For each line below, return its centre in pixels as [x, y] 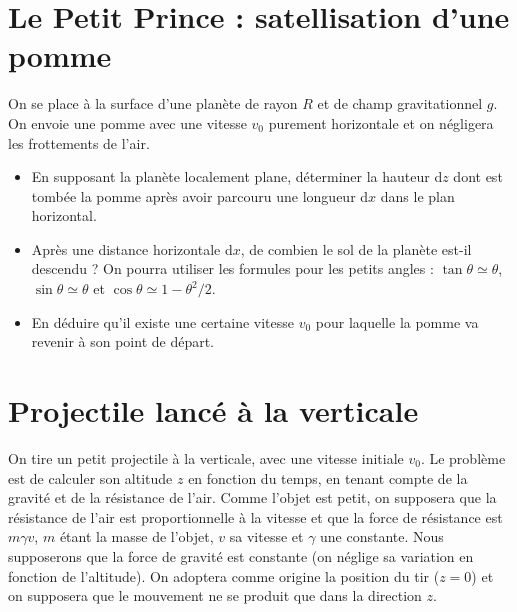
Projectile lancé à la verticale [213, 410]
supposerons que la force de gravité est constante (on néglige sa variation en [241, 555]
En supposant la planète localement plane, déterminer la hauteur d [237, 176]
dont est [478, 176]
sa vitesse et [266, 536]
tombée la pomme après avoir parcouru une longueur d [200, 195]
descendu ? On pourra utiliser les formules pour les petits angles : [232, 268]
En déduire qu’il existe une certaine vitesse [163, 321]
